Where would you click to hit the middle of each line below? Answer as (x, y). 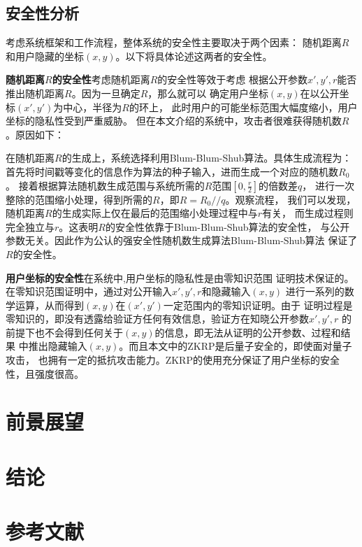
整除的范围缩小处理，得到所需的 (79, 199)
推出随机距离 (35, 93)
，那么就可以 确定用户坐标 (208, 93)
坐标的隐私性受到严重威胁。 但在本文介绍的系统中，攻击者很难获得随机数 (174, 121)
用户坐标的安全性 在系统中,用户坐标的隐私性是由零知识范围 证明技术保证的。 (180, 277)
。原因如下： (35, 134)
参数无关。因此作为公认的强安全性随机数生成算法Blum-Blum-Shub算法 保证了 (182, 240)
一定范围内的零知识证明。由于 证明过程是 (258, 305)
